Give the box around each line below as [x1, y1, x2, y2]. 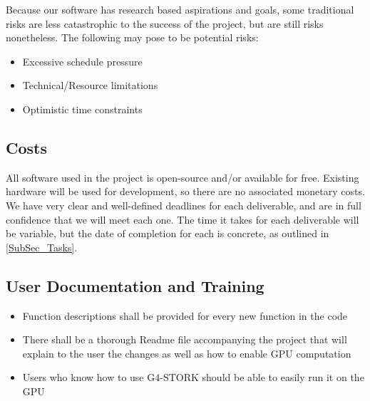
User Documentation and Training [6, 274, 264, 296]
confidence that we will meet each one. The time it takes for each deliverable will [6, 212, 359, 226]
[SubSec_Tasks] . [6, 239, 78, 254]
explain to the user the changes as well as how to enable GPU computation [22, 345, 351, 360]
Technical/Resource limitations [22, 78, 158, 93]
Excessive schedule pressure [22, 53, 143, 68]
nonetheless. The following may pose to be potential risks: [6, 30, 259, 45]
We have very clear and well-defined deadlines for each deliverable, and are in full [6, 197, 361, 212]
